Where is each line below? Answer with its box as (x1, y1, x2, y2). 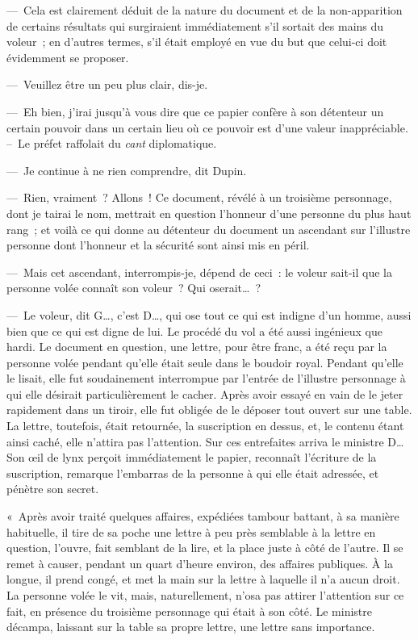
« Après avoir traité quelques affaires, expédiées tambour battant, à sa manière (6, 508, 399, 525)
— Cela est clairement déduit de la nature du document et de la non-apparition (6, 2, 403, 18)
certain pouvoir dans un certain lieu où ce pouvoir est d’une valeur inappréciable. (6, 119, 408, 136)
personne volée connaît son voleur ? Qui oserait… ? (6, 279, 261, 296)
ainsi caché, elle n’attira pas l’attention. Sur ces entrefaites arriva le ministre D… (6, 433, 404, 450)
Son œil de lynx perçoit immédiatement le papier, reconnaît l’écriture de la (6, 449, 377, 466)
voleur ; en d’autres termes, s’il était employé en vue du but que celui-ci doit (6, 33, 387, 50)
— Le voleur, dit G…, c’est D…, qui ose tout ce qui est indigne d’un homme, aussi (6, 306, 412, 323)
